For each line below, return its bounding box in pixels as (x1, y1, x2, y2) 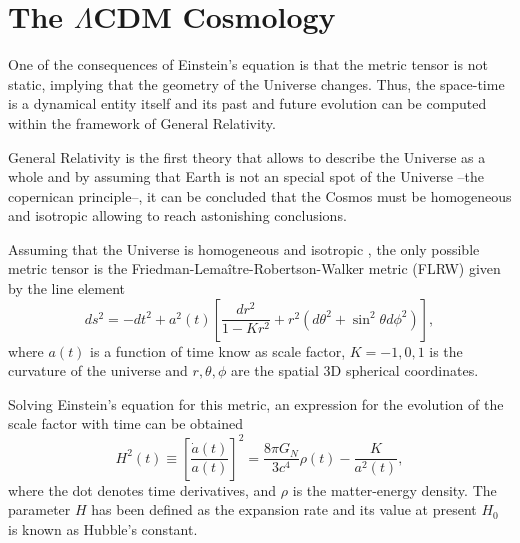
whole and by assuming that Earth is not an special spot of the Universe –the (8, 166, 484, 187)
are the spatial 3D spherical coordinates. (230, 360, 479, 381)
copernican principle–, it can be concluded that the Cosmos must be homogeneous (8, 185, 512, 206)
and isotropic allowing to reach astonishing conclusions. (8, 205, 347, 226)
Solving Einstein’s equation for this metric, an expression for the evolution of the (8, 393, 504, 414)
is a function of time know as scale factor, (90, 340, 346, 361)
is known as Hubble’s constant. (8, 518, 198, 539)
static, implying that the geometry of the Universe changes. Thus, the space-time (8, 73, 505, 94)
